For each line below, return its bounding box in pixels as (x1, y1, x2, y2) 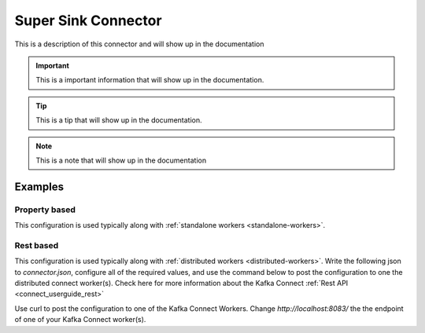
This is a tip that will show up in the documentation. (35, 115, 202, 125)
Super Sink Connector (14, 12, 162, 29)
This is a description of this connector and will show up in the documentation (14, 39, 264, 49)
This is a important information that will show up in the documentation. (35, 75, 264, 85)
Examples (14, 180, 65, 193)
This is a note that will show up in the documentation (35, 156, 207, 165)
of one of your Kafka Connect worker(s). (14, 315, 146, 324)
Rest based (14, 240, 59, 251)
